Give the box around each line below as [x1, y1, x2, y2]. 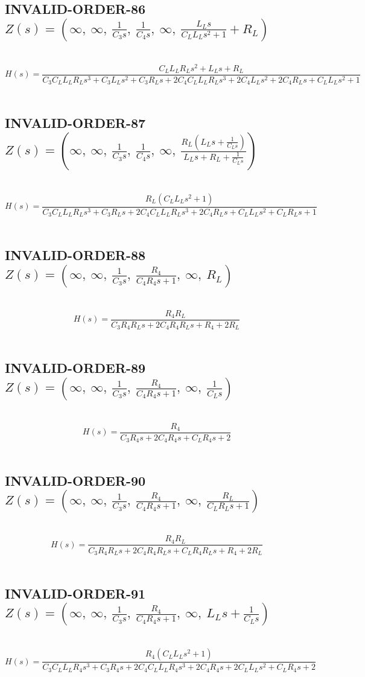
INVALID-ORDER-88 [5, 246, 146, 264]
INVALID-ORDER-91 [5, 583, 146, 602]
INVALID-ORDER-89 [5, 358, 146, 377]
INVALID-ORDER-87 [5, 113, 146, 132]
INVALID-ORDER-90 [5, 471, 146, 490]
